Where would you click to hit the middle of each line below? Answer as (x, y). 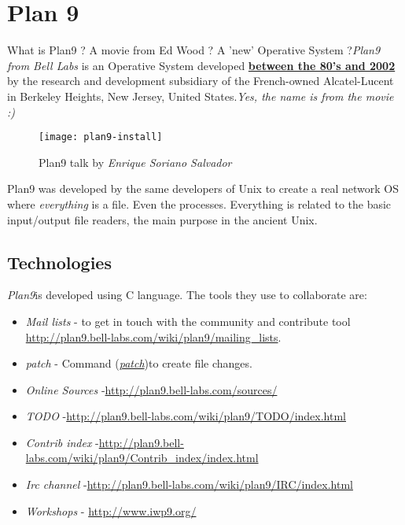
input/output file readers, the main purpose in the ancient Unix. (162, 219)
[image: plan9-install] (101, 137)
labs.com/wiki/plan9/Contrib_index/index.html (142, 458)
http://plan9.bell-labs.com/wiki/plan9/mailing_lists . (153, 336)
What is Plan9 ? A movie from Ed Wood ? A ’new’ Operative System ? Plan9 (194, 50)
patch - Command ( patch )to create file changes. (139, 363)
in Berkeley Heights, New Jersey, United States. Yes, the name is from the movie (201, 96)
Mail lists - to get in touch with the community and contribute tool (188, 321)
